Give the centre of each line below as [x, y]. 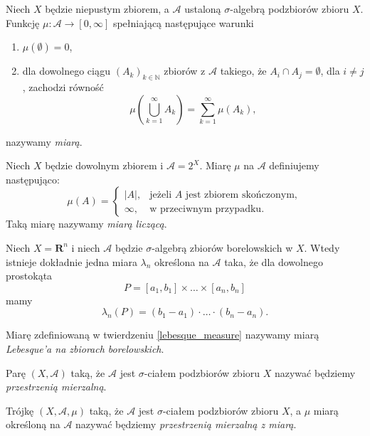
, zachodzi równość [63, 86]
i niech [86, 247]
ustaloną [203, 9]
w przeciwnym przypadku [206, 209]
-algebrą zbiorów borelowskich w [222, 247]
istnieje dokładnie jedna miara [72, 261]
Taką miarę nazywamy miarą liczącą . [86, 224]
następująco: [33, 179]
